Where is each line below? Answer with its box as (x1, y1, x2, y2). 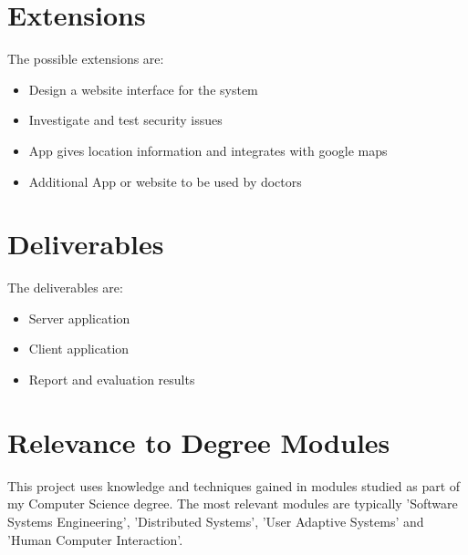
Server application (28, 308, 130, 327)
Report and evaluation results (28, 370, 195, 388)
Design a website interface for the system (28, 79, 258, 98)
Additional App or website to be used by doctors (28, 171, 302, 190)
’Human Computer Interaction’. (7, 529, 183, 549)
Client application (28, 339, 130, 358)
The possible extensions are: (7, 49, 164, 68)
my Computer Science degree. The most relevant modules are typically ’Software (7, 494, 458, 513)
